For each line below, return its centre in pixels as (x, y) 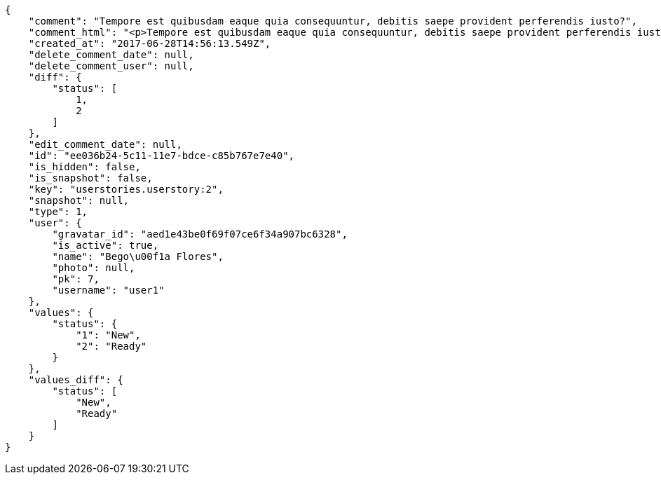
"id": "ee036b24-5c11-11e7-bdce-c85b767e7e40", (162, 156)
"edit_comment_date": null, (105, 144)
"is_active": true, (105, 245)
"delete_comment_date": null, (111, 55)
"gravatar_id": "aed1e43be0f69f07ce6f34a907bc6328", (200, 234)
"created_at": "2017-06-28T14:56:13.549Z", (150, 43)
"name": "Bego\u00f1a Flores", (138, 256)
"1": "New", (108, 335)
